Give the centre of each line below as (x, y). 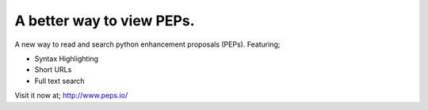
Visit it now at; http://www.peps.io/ (71, 96)
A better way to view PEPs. (105, 21)
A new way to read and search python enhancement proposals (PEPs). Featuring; (147, 44)
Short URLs (53, 70)
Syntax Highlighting (67, 59)
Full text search (59, 81)
